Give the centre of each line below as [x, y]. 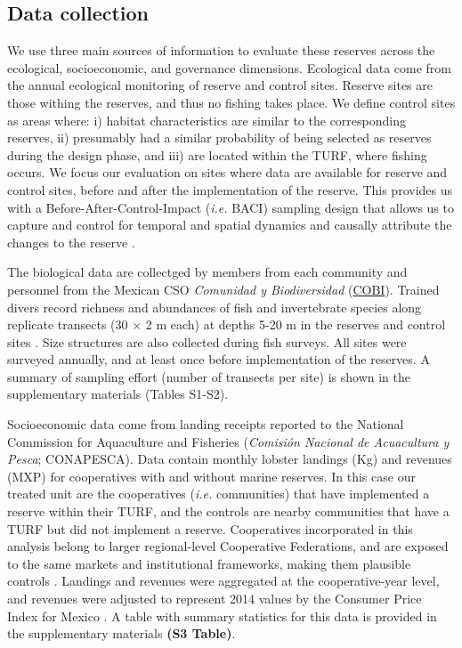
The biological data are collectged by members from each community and [207, 272]
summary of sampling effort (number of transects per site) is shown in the [209, 376]
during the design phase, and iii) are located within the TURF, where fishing [217, 154]
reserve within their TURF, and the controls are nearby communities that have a [228, 511]
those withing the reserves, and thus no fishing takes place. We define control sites [231, 102]
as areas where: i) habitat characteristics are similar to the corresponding [207, 120]
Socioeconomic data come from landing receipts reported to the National [206, 424]
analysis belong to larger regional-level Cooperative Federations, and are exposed [228, 546]
